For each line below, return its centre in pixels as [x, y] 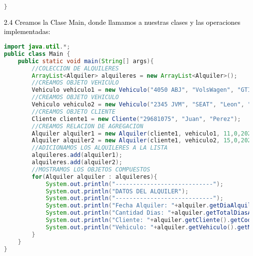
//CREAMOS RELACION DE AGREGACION [88, 126]
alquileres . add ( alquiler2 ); [77, 162]
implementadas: [27, 31]
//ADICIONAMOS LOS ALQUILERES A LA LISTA [100, 148]
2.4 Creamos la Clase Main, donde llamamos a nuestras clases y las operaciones [122, 22]
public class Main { [37, 54]
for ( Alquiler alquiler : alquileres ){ [95, 177]
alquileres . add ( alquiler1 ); [77, 155]
